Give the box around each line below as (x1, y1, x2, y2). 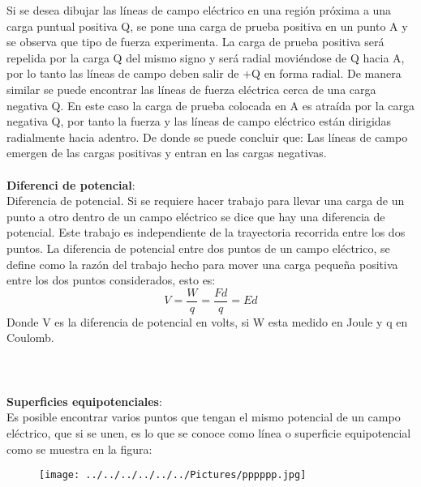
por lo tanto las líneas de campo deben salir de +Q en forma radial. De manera (6, 65, 402, 82)
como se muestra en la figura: (6, 440, 153, 457)
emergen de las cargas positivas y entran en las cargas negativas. (6, 144, 327, 161)
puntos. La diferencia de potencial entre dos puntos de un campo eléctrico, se (6, 239, 390, 256)
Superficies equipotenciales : (6, 392, 162, 409)
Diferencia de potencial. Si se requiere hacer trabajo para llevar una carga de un (6, 192, 405, 209)
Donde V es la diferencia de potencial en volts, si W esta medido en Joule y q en (6, 313, 408, 330)
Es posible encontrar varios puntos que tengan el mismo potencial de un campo (6, 408, 401, 425)
